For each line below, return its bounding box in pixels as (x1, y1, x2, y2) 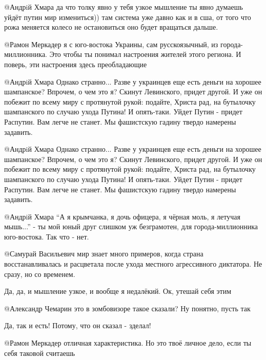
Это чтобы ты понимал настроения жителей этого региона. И (49, 49, 241, 59)
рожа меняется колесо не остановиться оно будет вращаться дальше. (4, 22, 218, 32)
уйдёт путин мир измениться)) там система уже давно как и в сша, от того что (4, 11, 251, 22)
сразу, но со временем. (4, 268, 75, 279)
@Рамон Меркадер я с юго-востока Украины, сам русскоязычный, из (4, 38, 218, 49)
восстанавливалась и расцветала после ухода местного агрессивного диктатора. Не (4, 258, 262, 269)
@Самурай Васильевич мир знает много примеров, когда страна (4, 248, 203, 259)
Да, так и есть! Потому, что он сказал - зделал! (4, 320, 151, 331)
